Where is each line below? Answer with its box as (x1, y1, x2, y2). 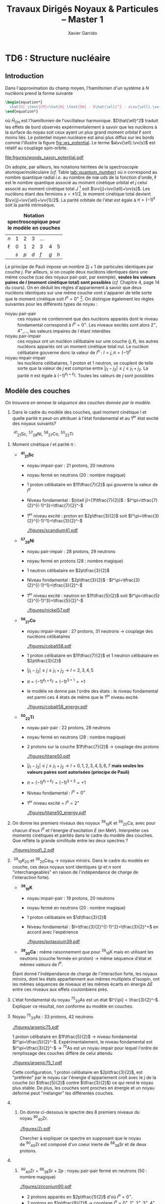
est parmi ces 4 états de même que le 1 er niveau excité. (27, 693, 139, 700)
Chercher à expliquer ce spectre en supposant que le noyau (19, 1135, 141, 1141)
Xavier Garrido (68, 30, 97, 36)
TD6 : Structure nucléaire (5, 53, 110, 63)
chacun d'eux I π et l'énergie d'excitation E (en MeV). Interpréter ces (12, 826, 149, 833)
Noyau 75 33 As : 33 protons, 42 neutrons (12, 1012, 93, 1021)
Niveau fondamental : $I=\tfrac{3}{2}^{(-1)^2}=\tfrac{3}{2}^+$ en (27, 924, 159, 930)
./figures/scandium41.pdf (27, 527, 78, 533)
